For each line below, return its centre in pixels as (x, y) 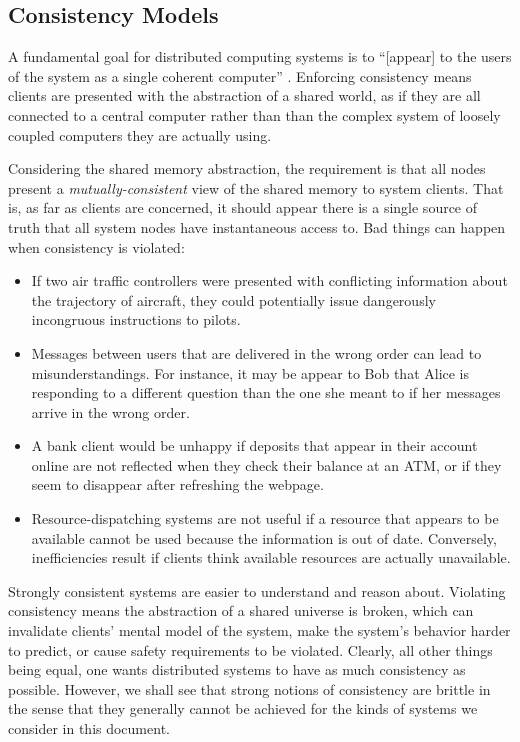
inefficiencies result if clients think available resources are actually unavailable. (271, 557)
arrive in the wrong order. (110, 411)
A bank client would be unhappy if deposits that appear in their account (254, 445)
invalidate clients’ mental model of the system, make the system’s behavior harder (259, 630)
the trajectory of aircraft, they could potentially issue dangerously (233, 299)
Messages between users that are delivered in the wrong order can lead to (256, 352)
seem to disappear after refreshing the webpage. (177, 484)
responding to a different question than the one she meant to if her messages (266, 392)
